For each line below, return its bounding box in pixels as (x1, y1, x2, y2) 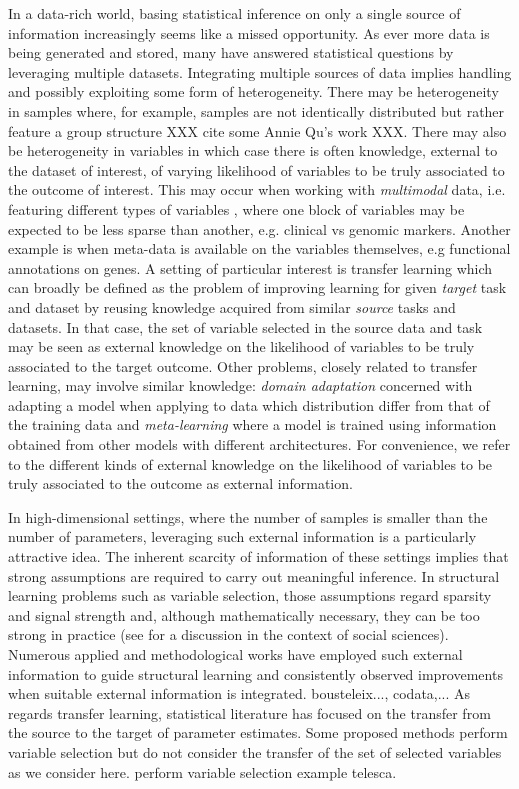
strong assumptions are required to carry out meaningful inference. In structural (8, 565, 500, 586)
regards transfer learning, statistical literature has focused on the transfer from (8, 702, 491, 723)
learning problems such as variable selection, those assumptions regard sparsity (8, 585, 492, 606)
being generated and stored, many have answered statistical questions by (8, 42, 454, 63)
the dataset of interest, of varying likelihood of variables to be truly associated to (8, 159, 505, 180)
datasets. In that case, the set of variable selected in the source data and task (8, 316, 483, 337)
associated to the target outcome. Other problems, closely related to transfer (8, 355, 478, 376)
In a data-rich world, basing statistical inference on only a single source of (8, 3, 461, 23)
